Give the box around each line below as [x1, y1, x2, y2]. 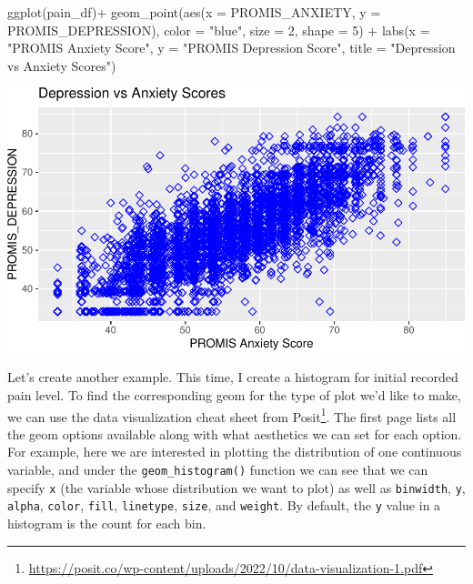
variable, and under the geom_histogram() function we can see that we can [7, 459, 428, 478]
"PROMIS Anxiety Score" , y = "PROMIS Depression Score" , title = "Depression [7, 38, 456, 57]
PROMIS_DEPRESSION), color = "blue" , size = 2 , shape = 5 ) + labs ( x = [7, 20, 430, 39]
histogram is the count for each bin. [7, 513, 206, 532]
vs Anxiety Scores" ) [7, 55, 116, 75]
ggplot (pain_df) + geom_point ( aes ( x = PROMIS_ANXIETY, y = [7, 3, 381, 21]
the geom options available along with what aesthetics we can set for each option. [7, 424, 462, 443]
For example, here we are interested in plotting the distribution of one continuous [7, 442, 462, 461]
